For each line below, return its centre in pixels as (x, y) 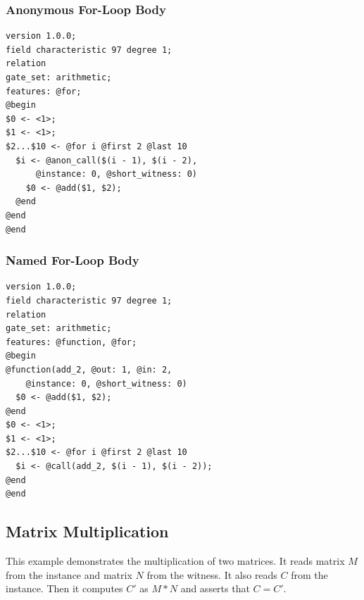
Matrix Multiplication (87, 531)
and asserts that (215, 588)
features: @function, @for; (71, 342)
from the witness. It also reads (212, 574)
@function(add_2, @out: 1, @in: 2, (89, 369)
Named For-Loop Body (73, 260)
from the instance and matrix (69, 574)
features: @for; (44, 91)
